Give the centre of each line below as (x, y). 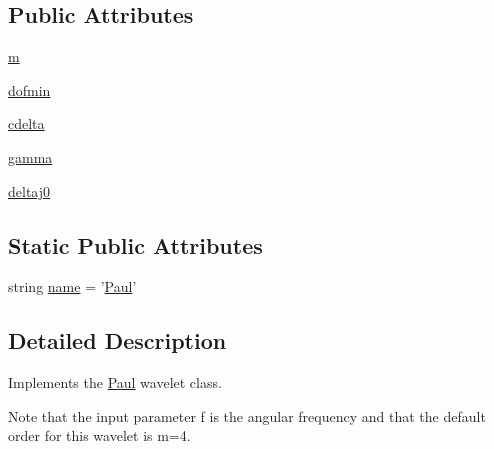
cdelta (26, 123)
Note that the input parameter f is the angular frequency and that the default (247, 415)
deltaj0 (29, 190)
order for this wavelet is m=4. (99, 435)
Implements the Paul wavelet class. (115, 382)
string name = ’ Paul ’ (72, 286)
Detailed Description (117, 340)
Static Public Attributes (135, 244)
